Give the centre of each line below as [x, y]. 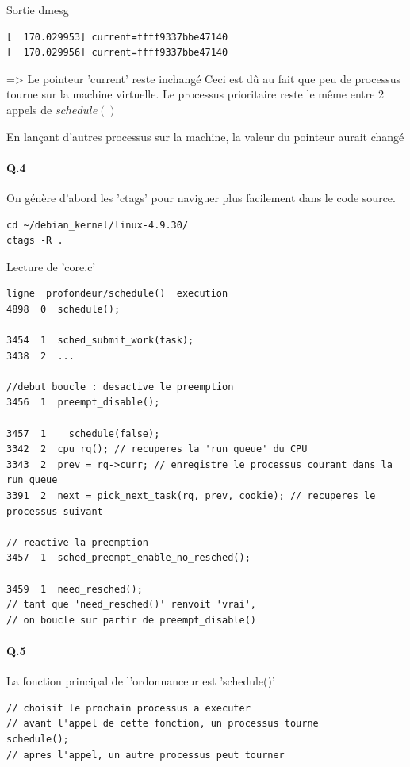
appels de [29, 109]
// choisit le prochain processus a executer [128, 708]
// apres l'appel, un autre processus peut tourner [146, 755]
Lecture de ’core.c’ [51, 266]
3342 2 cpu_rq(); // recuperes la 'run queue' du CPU [157, 449]
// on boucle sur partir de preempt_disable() [131, 620]
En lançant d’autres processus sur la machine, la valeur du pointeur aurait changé [205, 136]
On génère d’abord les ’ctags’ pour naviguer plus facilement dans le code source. [201, 197]
